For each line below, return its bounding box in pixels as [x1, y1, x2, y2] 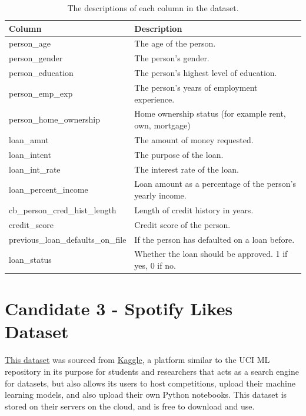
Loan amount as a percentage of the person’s [134, 177, 297, 190]
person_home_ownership [9, 113, 101, 126]
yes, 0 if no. [134, 259, 176, 271]
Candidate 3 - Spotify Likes [5, 296, 233, 321]
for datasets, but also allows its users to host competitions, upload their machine [5, 377, 295, 389]
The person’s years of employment [134, 81, 258, 93]
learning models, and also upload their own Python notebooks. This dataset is [5, 388, 287, 401]
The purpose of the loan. [134, 148, 224, 160]
